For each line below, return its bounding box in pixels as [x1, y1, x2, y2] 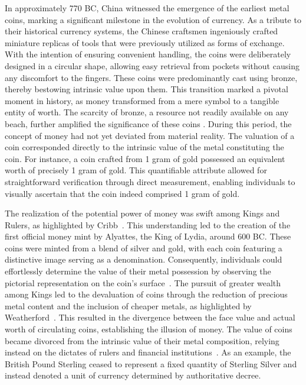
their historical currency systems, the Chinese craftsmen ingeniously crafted [5, 25, 278, 37]
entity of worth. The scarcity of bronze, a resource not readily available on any [5, 106, 289, 118]
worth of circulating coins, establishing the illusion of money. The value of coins [5, 323, 292, 335]
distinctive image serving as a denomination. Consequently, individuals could [5, 253, 282, 266]
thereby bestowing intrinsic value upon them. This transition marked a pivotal [5, 83, 288, 95]
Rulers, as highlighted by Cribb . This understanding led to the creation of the [5, 218, 291, 231]
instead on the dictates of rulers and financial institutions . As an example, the [5, 346, 291, 358]
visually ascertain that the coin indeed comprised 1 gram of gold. [5, 187, 240, 199]
